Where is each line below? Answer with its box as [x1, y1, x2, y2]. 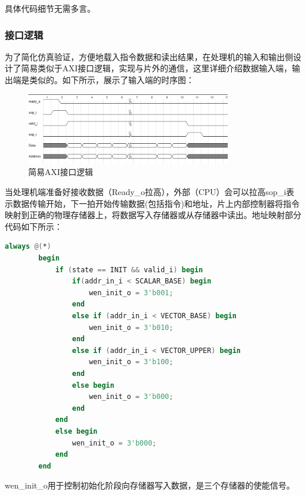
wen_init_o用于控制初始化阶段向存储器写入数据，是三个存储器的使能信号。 [5, 479, 295, 491]
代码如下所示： [5, 220, 62, 232]
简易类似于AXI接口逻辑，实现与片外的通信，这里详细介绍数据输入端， [21, 62, 292, 74]
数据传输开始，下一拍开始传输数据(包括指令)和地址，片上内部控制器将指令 [12, 197, 300, 209]
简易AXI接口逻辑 [28, 166, 94, 178]
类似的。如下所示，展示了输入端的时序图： [29, 74, 194, 85]
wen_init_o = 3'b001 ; [89, 288, 174, 297]
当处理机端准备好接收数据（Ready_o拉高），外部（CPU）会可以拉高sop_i [5, 186, 287, 198]
